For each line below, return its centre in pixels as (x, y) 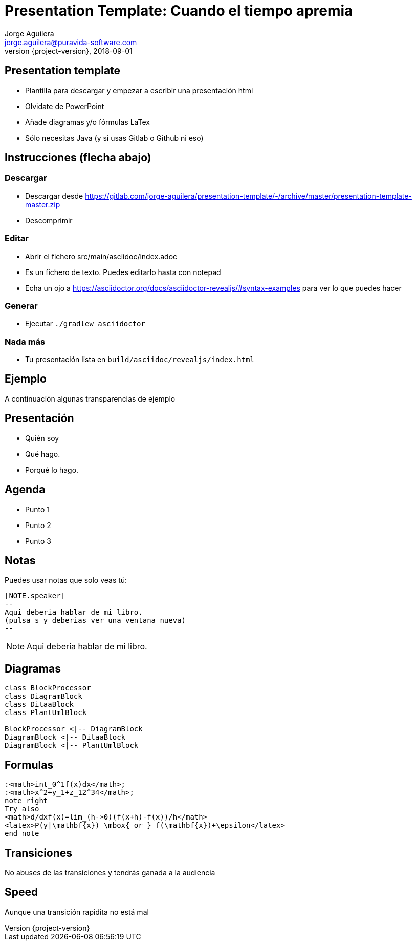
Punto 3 (38, 541)
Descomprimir (49, 220)
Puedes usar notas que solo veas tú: (66, 580)
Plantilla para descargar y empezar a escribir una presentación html (139, 90)
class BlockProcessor (48, 688)
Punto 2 (38, 525)
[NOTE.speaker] (35, 596)
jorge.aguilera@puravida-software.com (71, 42)
